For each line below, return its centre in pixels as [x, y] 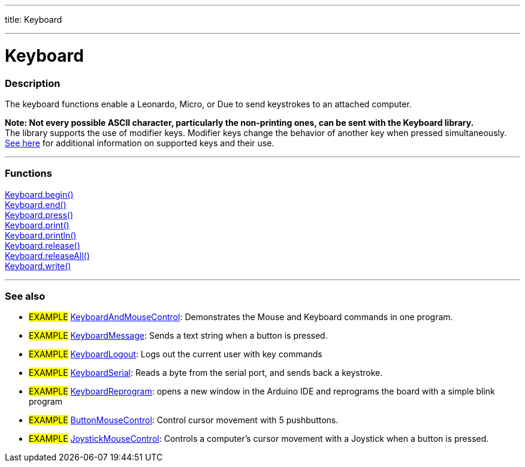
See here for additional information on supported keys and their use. [140, 143]
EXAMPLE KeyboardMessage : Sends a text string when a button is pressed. [178, 336]
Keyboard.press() [39, 215]
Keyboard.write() [38, 266]
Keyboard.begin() [39, 194]
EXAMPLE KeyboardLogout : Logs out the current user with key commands [176, 354]
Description [33, 83]
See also [25, 296]
